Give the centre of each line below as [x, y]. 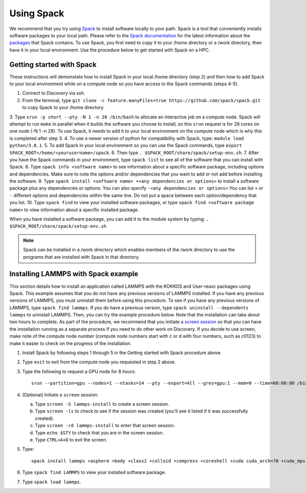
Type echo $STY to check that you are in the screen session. [99, 433]
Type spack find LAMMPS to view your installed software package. [94, 473]
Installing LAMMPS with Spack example [74, 274]
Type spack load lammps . [52, 482]
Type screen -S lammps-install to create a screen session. [102, 404]
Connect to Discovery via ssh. [54, 93]
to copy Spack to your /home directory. [63, 108]
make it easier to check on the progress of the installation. [71, 343]
